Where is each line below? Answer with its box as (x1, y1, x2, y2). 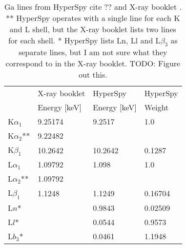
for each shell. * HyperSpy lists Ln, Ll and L (8, 35, 161, 46)
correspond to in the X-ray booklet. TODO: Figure (5, 58, 181, 69)
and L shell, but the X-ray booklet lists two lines (9, 23, 176, 35)
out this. (78, 69, 107, 81)
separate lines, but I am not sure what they (19, 46, 167, 58)
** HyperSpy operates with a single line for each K (6, 12, 180, 23)
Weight (144, 102, 169, 113)
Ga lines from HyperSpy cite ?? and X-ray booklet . (4, 1, 182, 12)
